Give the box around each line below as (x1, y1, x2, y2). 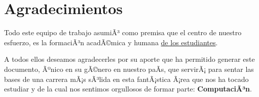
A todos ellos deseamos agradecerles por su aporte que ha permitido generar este (4, 54, 255, 64)
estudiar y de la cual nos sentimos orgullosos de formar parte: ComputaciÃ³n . (4, 83, 252, 94)
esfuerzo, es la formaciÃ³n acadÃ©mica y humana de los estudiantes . (4, 37, 218, 47)
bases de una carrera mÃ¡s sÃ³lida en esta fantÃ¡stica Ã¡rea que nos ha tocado (4, 73, 249, 84)
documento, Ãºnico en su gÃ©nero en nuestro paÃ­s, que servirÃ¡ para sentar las (4, 63, 254, 74)
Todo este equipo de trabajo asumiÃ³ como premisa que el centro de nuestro (4, 27, 242, 38)
